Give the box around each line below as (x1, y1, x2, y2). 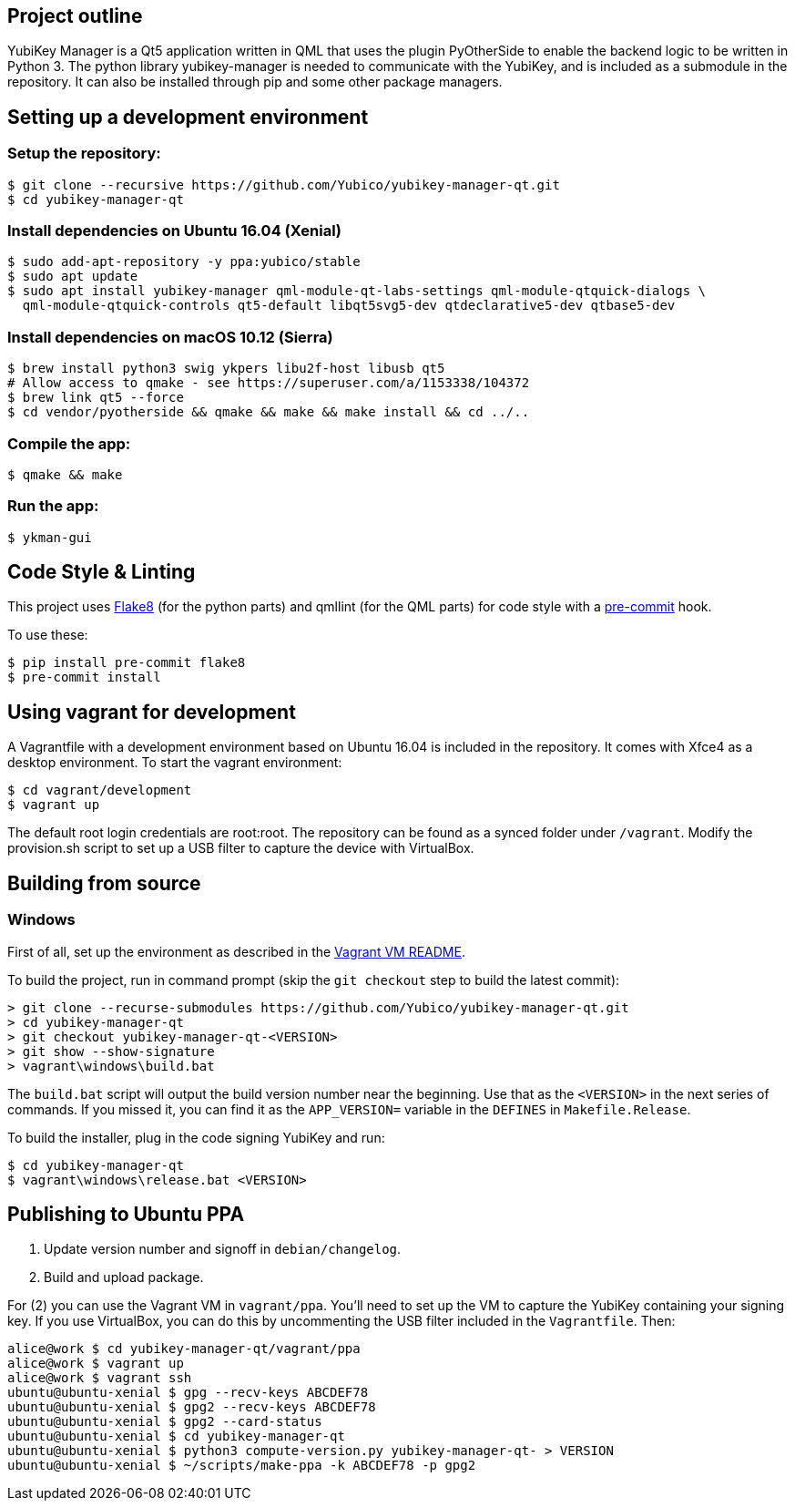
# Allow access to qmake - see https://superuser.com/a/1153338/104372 (7, 375, 530, 391)
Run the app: (7, 497, 99, 516)
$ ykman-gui (7, 529, 92, 545)
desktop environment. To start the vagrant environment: (7, 754, 342, 771)
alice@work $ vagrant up (7, 1356, 184, 1371)
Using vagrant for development (7, 700, 296, 723)
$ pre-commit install (7, 670, 161, 685)
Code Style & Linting (7, 560, 196, 584)
